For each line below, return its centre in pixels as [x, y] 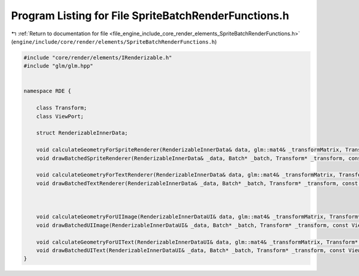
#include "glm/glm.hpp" [59, 66]
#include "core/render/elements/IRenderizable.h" [98, 57]
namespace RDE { [48, 91]
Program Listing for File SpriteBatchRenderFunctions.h [150, 16]
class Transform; [62, 108]
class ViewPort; [60, 116]
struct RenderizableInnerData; [82, 133]
